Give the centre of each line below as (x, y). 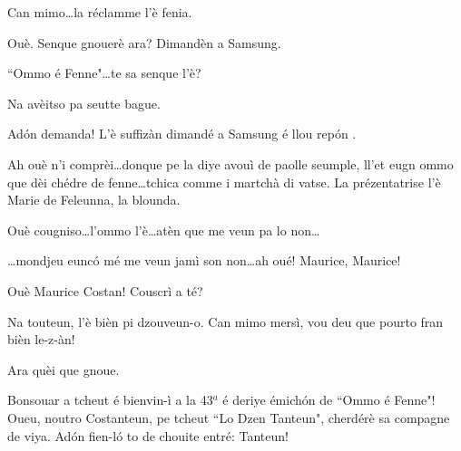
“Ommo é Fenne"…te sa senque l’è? (104, 73)
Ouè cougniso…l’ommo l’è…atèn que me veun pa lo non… (164, 230)
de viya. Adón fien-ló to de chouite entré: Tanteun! (148, 435)
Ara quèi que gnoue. (64, 369)
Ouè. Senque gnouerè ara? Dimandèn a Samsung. (144, 42)
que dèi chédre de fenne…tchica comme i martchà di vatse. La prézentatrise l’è (224, 182)
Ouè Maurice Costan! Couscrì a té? (105, 290)
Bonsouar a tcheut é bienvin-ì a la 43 (110, 400)
